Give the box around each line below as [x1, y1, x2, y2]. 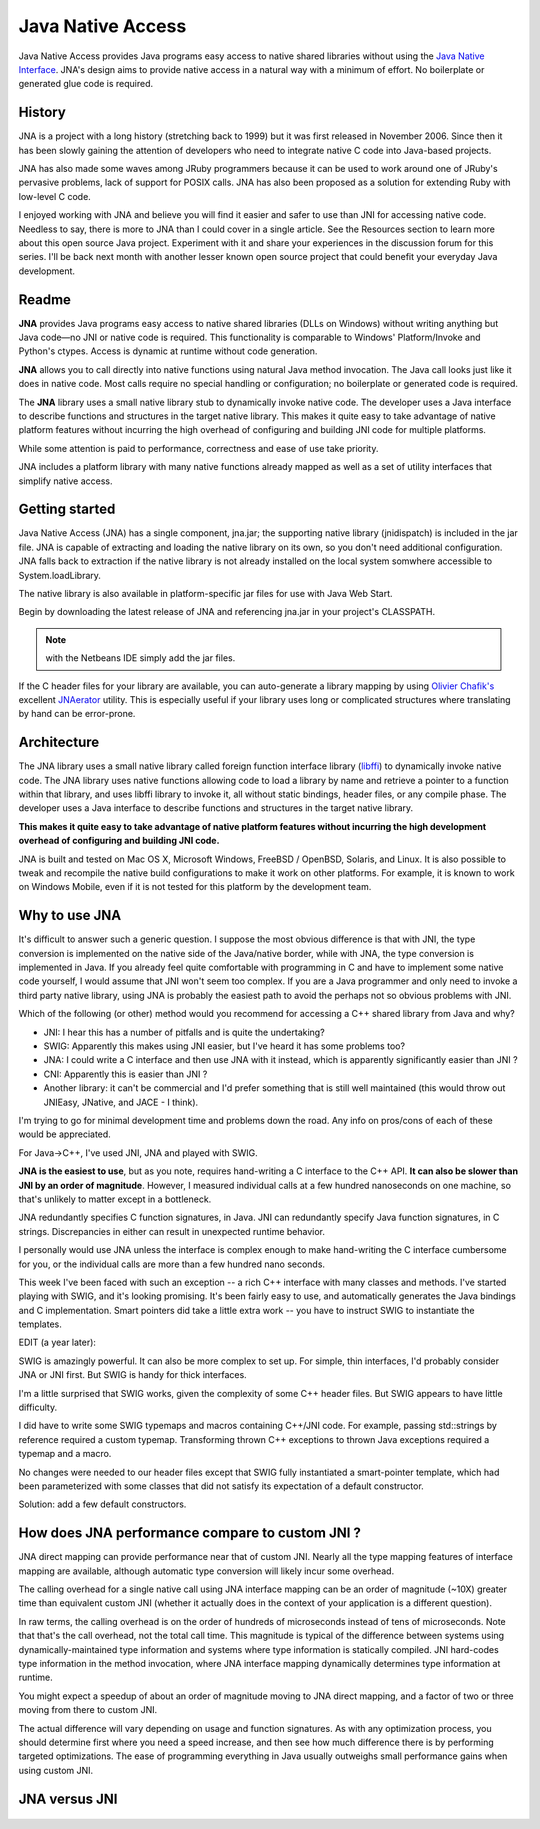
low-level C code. [18, 190, 92, 202]
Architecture [18, 734, 100, 751]
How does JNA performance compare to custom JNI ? [18, 1525, 362, 1542]
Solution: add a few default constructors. [18, 1498, 187, 1510]
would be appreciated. [18, 1128, 112, 1140]
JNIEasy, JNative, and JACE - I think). [43, 1096, 199, 1108]
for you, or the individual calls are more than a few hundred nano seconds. [18, 1258, 325, 1270]
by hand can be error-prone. [18, 708, 136, 720]
